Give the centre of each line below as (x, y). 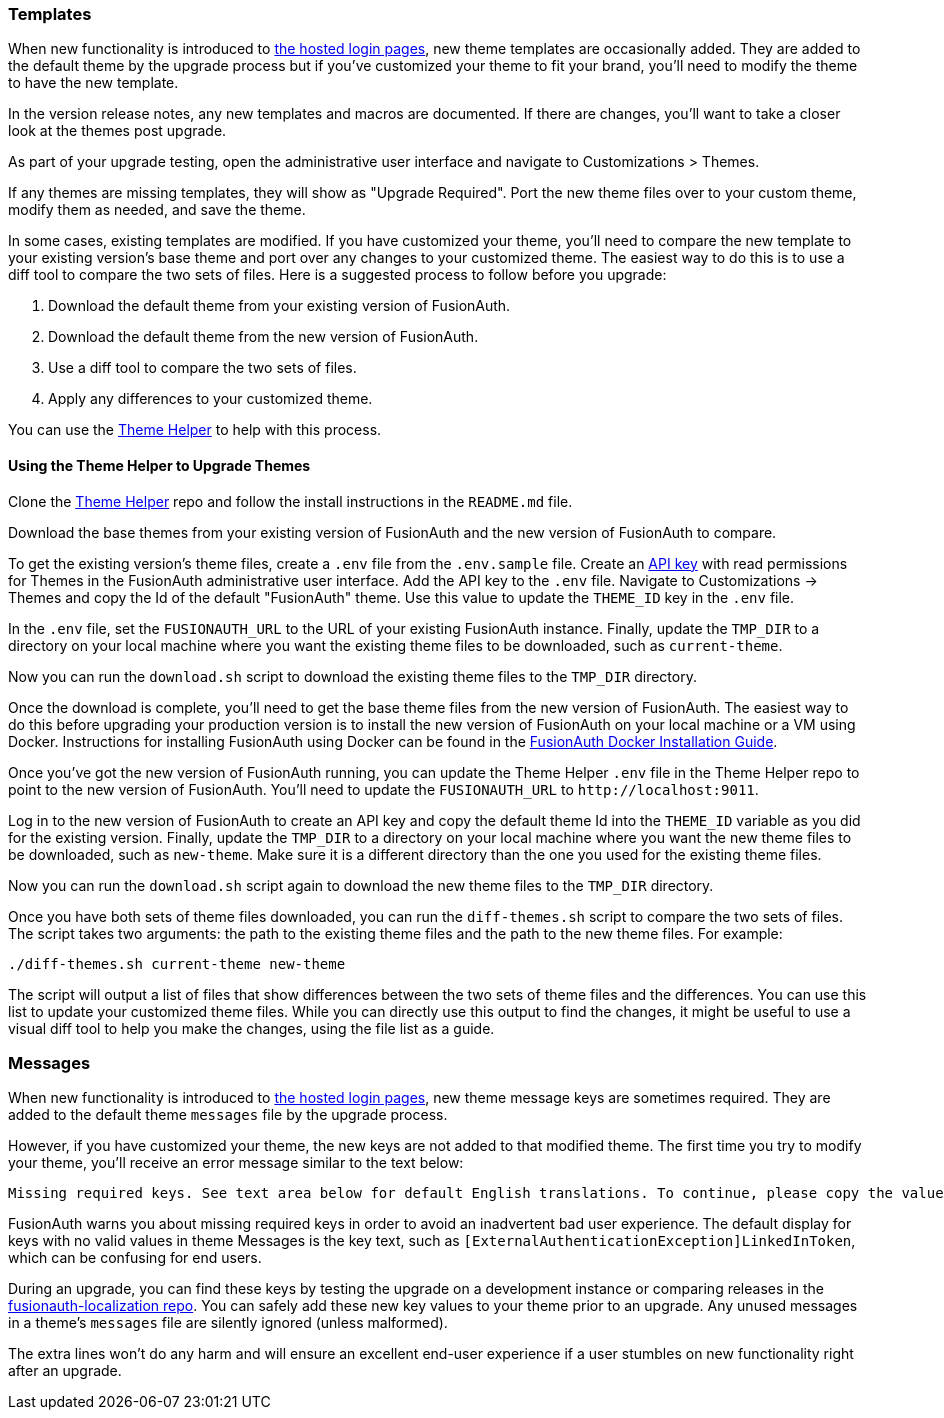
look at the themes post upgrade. (117, 131)
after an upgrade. (65, 1371)
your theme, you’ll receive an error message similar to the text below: (236, 1163)
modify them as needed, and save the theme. (157, 210)
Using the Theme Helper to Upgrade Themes (159, 465)
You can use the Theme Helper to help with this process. (195, 430)
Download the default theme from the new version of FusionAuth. (263, 337)
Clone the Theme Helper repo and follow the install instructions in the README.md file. (290, 501)
